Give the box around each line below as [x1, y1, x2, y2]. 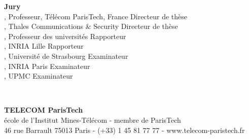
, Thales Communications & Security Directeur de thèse [4, 21, 178, 31]
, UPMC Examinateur [4, 71, 73, 81]
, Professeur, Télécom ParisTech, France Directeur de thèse [4, 11, 188, 21]
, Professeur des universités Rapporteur [4, 30, 126, 41]
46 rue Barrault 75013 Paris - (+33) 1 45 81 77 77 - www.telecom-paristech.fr [4, 124, 245, 135]
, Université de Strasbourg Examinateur [4, 50, 128, 61]
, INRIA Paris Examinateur [4, 60, 90, 71]
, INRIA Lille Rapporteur [4, 41, 84, 51]
